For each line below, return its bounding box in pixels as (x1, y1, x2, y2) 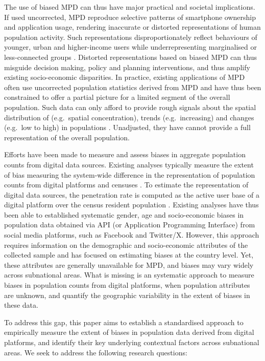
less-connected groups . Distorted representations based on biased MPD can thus (4, 51, 257, 62)
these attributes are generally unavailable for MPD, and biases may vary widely (4, 259, 254, 270)
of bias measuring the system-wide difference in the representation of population (4, 169, 255, 180)
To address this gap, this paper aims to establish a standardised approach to (4, 316, 244, 327)
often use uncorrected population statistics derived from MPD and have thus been (4, 81, 261, 92)
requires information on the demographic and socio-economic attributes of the (4, 239, 248, 250)
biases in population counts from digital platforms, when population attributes (4, 280, 250, 290)
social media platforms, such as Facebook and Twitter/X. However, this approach (4, 229, 259, 240)
